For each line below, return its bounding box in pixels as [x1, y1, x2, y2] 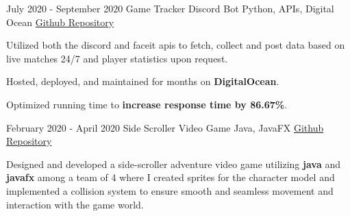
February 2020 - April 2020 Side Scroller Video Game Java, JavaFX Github [6, 120, 324, 134]
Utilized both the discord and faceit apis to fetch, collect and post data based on [6, 38, 345, 52]
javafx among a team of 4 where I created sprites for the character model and [6, 170, 335, 184]
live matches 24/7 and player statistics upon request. [6, 51, 228, 65]
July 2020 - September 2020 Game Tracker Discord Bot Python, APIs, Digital [6, 1, 334, 15]
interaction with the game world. [6, 197, 144, 211]
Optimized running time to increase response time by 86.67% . [6, 97, 288, 111]
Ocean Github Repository [6, 14, 114, 29]
